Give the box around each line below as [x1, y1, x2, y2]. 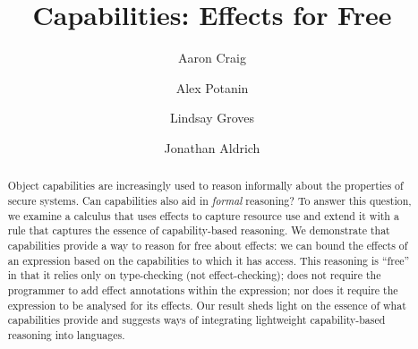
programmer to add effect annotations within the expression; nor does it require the [7, 282, 398, 297]
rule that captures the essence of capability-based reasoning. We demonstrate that [7, 223, 390, 238]
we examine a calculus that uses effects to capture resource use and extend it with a [7, 208, 399, 223]
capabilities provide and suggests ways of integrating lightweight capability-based [7, 312, 386, 328]
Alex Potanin [175, 78, 249, 97]
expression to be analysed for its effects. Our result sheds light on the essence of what [7, 297, 406, 312]
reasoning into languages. [7, 327, 125, 342]
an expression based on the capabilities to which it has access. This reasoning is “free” [7, 252, 410, 268]
